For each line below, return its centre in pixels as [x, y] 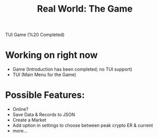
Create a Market [29, 120]
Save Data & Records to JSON [44, 115]
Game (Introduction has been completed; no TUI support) [72, 70]
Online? [20, 109]
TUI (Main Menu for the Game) [44, 75]
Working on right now [51, 55]
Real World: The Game [85, 9]
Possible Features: [45, 95]
